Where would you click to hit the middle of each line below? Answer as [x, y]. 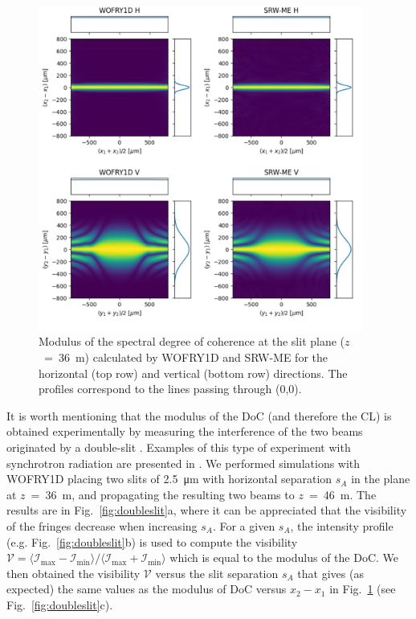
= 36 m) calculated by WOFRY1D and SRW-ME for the [186, 357]
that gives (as [330, 573]
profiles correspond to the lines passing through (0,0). [170, 389]
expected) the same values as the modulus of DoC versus [147, 589]
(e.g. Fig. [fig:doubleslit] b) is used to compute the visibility [152, 541]
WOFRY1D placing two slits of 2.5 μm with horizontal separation [169, 479]
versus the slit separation [217, 573]
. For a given [244, 525]
